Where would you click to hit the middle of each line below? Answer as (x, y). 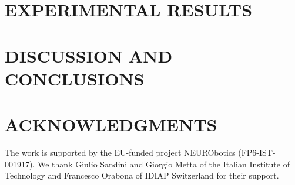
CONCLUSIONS (75, 78)
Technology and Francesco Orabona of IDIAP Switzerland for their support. (142, 175)
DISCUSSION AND (89, 55)
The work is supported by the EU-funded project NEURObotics (120, 153)
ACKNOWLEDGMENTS (111, 124)
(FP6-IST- (257, 153)
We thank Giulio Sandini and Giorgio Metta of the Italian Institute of (163, 164)
